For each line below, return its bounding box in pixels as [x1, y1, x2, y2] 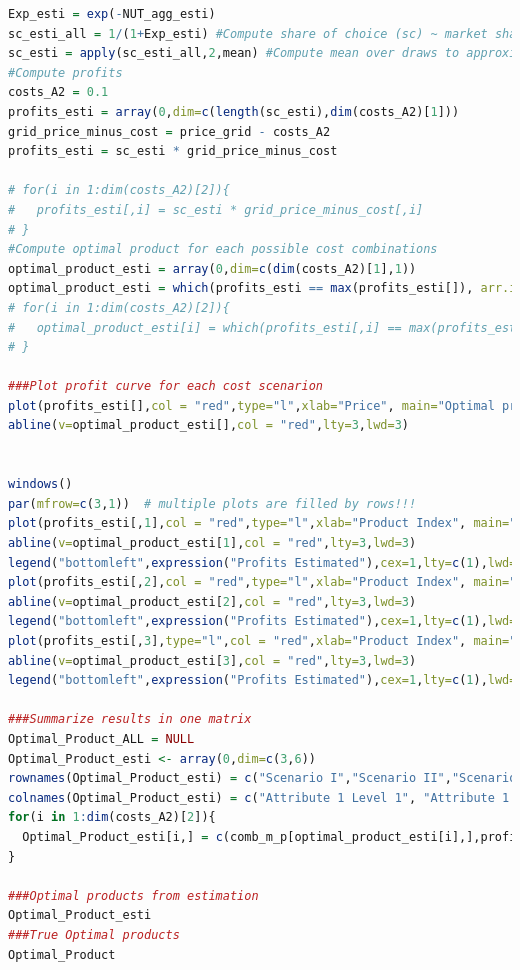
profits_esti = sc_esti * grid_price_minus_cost [8, 144, 338, 159]
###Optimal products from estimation [8, 888, 259, 903]
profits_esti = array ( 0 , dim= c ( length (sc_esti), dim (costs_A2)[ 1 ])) [8, 104, 460, 119]
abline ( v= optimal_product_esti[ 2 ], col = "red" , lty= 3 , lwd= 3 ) [8, 594, 417, 609]
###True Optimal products [8, 927, 180, 942]
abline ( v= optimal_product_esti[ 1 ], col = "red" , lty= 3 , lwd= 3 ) [8, 536, 417, 551]
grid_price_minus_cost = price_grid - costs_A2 [8, 124, 331, 139]
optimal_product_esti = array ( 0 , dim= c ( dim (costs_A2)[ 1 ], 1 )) [8, 261, 417, 276]
